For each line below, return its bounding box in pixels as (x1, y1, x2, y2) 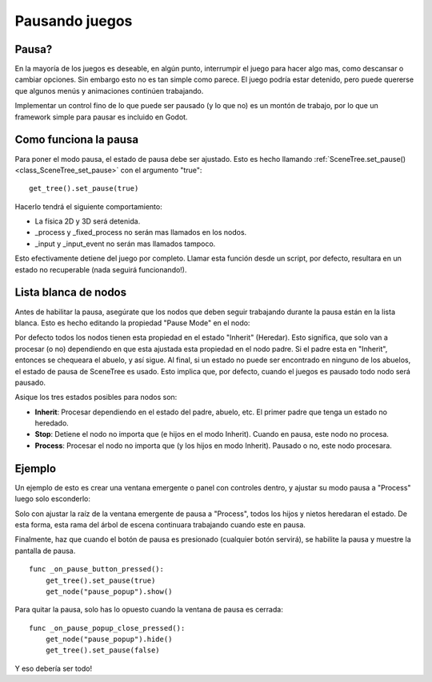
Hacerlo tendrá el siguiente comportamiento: (14, 201, 163, 212)
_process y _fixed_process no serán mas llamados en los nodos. (34, 228, 247, 237)
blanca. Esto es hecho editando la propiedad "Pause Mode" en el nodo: (14, 317, 250, 328)
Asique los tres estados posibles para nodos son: (14, 393, 178, 402)
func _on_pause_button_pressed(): (29, 565, 164, 574)
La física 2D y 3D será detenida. (34, 216, 141, 226)
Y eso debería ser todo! (14, 664, 92, 673)
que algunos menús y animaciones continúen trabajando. (14, 86, 204, 95)
